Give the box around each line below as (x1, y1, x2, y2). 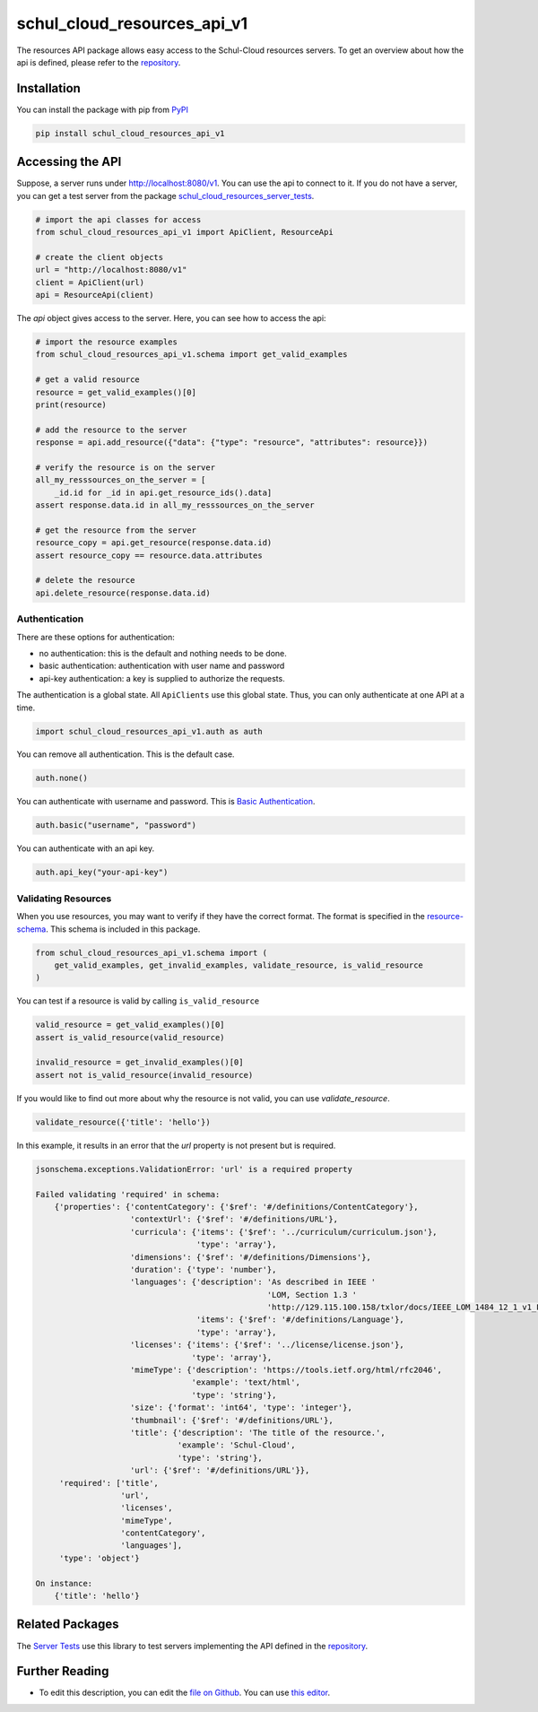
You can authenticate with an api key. (16, 843, 155, 854)
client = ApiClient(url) (35, 277, 145, 287)
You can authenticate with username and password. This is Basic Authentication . (16, 796, 316, 807)
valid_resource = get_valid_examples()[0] (35, 1020, 225, 1030)
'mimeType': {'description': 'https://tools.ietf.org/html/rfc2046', (130, 1365, 443, 1376)
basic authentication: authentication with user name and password (39, 660, 285, 672)
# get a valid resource (35, 375, 141, 385)
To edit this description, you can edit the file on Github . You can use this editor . (39, 1687, 331, 1699)
